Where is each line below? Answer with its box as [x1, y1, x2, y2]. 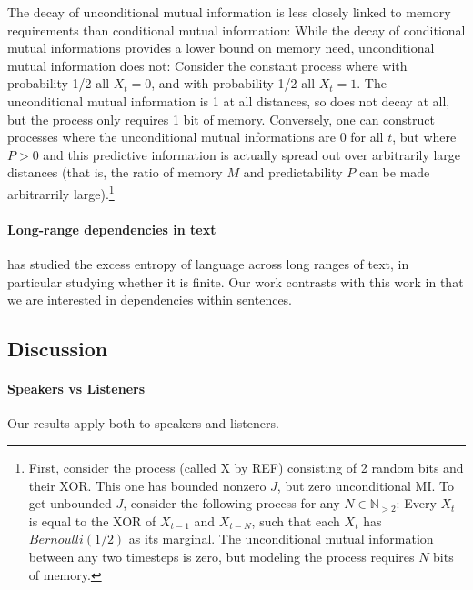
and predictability [243, 163, 343, 182]
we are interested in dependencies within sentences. [7, 290, 293, 309]
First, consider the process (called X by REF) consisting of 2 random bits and [28, 457, 464, 476]
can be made [358, 163, 430, 182]
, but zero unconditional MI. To [277, 475, 454, 495]
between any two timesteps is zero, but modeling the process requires [28, 546, 415, 565]
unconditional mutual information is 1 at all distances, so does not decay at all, [7, 91, 450, 110]
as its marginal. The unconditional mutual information [128, 529, 434, 548]
